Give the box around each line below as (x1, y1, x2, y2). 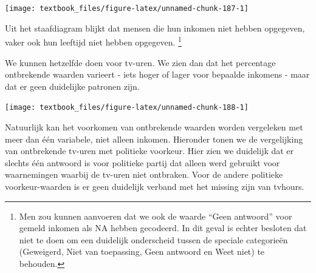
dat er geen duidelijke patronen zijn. (5, 79, 140, 92)
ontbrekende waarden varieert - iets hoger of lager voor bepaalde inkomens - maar (5, 68, 310, 81)
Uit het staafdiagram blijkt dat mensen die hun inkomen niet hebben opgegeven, (5, 21, 305, 34)
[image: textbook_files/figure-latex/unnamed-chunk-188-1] (5, 103, 249, 112)
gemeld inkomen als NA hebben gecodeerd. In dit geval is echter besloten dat (19, 221, 307, 234)
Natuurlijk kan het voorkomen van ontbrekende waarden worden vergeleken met (5, 120, 303, 133)
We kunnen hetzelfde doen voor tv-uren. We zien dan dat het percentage (5, 56, 276, 69)
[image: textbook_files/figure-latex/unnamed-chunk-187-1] (5, 4, 249, 13)
